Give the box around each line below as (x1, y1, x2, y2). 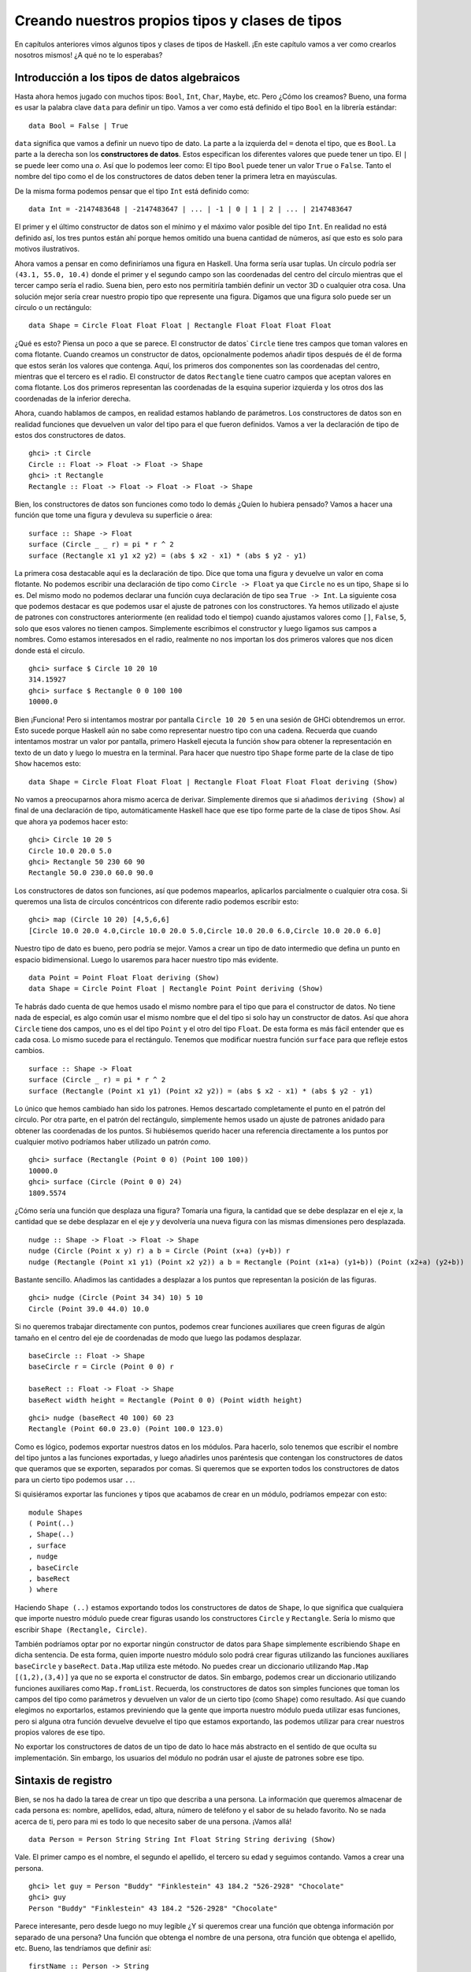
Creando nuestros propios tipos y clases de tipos (14, 12, 343, 29)
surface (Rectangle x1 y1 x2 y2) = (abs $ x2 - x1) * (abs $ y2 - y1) (28, 551, 307, 560)
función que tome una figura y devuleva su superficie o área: (14, 510, 213, 520)
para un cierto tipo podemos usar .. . (14, 1475, 135, 1485)
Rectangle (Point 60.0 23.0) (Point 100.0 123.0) (28, 1425, 224, 1433)
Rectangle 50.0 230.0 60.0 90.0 (28, 868, 154, 877)
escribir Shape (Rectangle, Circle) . (14, 1625, 147, 1634)
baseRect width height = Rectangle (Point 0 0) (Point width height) (28, 1395, 303, 1404)
